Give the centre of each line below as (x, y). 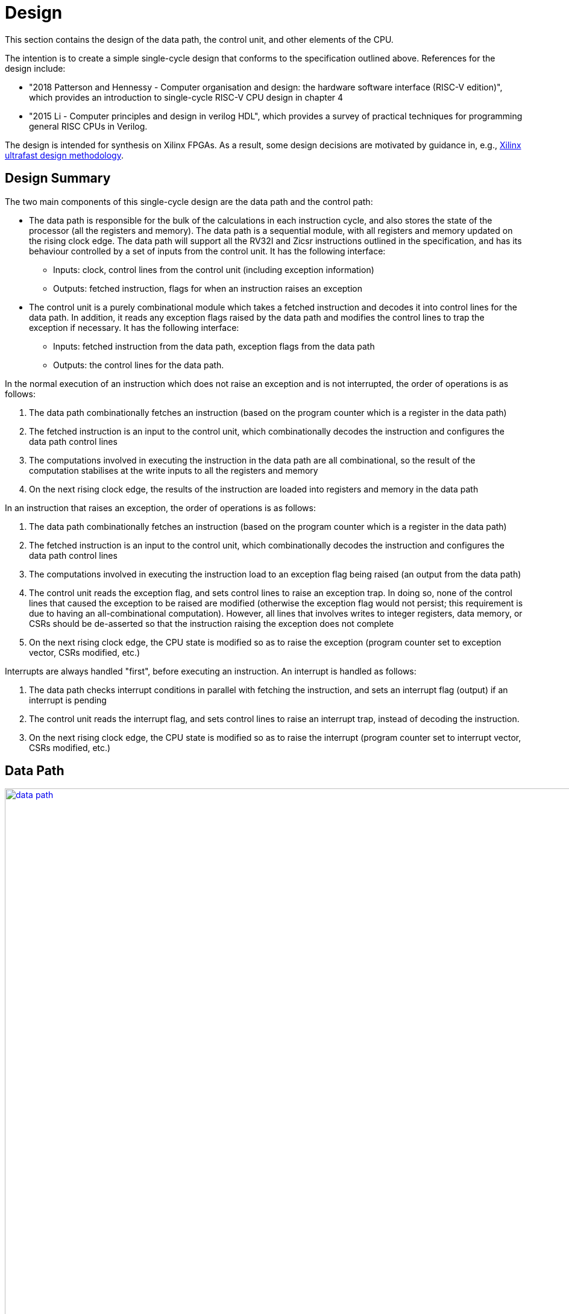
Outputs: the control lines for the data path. (139, 365)
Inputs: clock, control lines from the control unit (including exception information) (214, 269)
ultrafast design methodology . (64, 155)
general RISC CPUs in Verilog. (88, 126)
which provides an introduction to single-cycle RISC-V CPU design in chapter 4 (186, 97)
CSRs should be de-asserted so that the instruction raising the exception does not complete (212, 623)
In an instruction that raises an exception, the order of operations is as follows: (160, 508)
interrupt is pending (68, 700)
